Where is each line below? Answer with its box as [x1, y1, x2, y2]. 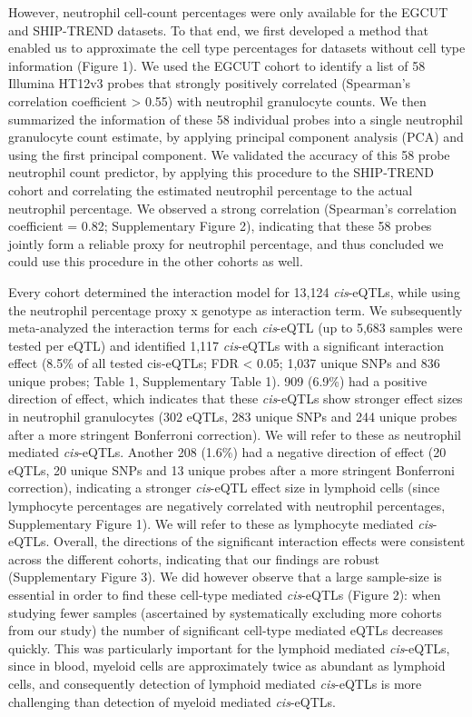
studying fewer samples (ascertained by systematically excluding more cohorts [8, 602, 442, 622]
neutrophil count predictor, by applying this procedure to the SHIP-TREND [8, 163, 434, 182]
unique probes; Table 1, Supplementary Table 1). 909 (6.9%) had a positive [8, 371, 428, 390]
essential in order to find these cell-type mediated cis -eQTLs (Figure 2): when [8, 585, 441, 603]
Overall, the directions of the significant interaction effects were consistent [54, 532, 466, 551]
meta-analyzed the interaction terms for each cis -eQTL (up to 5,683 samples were [8, 318, 463, 337]
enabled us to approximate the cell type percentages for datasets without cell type [8, 38, 466, 57]
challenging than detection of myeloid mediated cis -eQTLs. [8, 692, 336, 711]
